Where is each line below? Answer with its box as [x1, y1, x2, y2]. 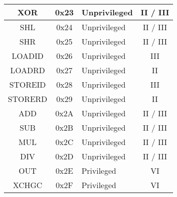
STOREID [9, 79, 46, 90]
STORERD [8, 93, 47, 104]
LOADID [11, 50, 44, 61]
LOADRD [10, 64, 45, 76]
